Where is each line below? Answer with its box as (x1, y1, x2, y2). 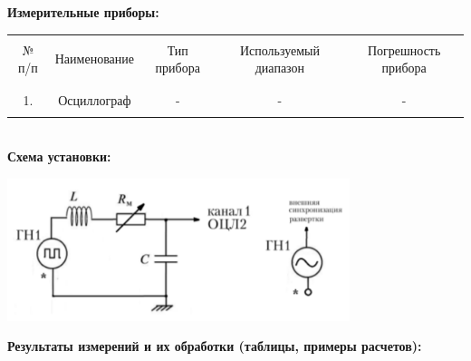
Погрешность (367, 40, 441, 59)
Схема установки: (7, 147, 111, 166)
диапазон (255, 58, 305, 77)
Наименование (54, 49, 134, 68)
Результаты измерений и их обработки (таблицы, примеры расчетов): (7, 337, 422, 356)
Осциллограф (58, 90, 131, 109)
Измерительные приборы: (7, 3, 159, 21)
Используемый (239, 40, 320, 59)
